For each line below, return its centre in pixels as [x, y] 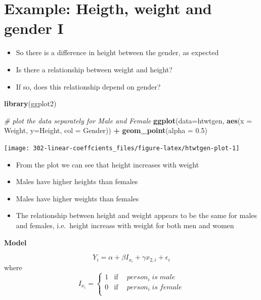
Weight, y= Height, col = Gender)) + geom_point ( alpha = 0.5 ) [106, 130]
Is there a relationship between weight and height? [94, 69]
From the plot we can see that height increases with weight [107, 164]
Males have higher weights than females [77, 198]
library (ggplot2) [30, 103]
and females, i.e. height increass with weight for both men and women [125, 225]
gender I [34, 28]
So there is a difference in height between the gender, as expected [117, 52]
